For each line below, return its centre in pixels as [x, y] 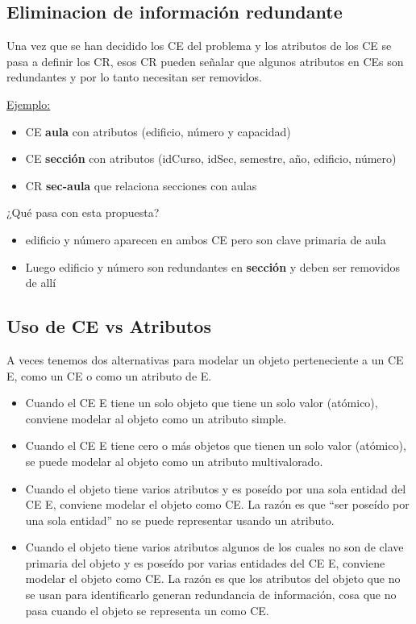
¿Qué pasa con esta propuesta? [83, 212]
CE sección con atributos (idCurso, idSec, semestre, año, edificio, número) [211, 158]
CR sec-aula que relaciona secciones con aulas [141, 185]
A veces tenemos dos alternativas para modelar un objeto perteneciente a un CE [205, 359]
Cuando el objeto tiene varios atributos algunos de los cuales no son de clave [214, 547]
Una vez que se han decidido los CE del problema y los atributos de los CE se [199, 46]
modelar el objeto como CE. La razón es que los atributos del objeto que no [213, 578]
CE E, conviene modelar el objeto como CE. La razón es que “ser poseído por [217, 504]
